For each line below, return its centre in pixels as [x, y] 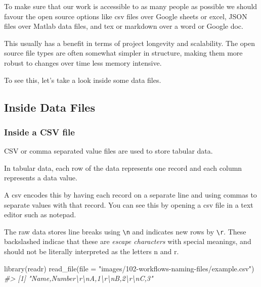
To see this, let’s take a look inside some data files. [83, 80]
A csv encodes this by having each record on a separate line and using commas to [130, 194]
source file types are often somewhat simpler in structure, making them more [123, 53]
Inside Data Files [50, 107]
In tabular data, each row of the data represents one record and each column [123, 168]
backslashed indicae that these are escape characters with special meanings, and [128, 241]
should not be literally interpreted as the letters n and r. [92, 251]
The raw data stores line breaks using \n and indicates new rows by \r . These [125, 231]
